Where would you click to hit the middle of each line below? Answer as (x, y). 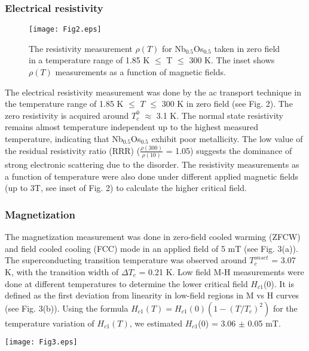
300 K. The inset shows (232, 60)
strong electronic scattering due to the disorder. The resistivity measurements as (152, 164)
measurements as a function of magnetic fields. (140, 72)
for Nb (174, 48)
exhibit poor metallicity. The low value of (227, 139)
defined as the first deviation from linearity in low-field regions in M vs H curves (152, 295)
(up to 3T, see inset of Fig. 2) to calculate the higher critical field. (126, 188)
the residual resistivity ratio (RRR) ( (73, 150)
